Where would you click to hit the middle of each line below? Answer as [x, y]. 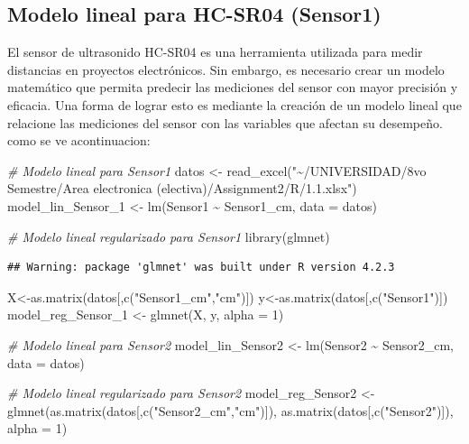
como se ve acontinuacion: [79, 140]
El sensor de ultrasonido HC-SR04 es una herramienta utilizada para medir [215, 52]
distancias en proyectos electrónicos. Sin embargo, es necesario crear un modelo [226, 69]
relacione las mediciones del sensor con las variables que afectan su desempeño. [225, 122]
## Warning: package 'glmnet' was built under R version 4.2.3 [201, 268]
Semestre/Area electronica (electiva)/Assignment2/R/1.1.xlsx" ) [182, 188]
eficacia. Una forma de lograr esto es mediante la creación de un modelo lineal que [234, 104]
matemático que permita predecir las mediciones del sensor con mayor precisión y [233, 87]
